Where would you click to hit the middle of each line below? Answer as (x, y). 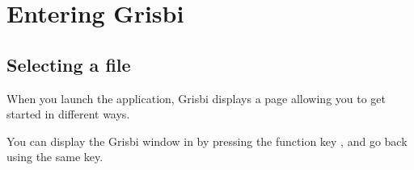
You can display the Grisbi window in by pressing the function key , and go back (207, 141)
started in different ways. (68, 114)
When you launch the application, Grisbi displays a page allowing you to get (196, 98)
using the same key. (55, 157)
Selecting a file (69, 64)
